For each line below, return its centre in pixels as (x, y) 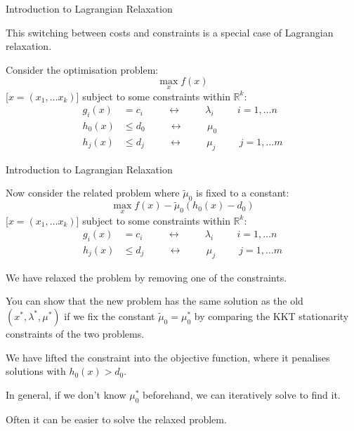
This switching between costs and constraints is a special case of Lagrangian (170, 32)
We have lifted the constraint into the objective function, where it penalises (168, 357)
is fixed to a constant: (243, 193)
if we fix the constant (110, 316)
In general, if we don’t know (66, 394)
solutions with (36, 371)
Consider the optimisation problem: (82, 69)
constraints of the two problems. (75, 333)
